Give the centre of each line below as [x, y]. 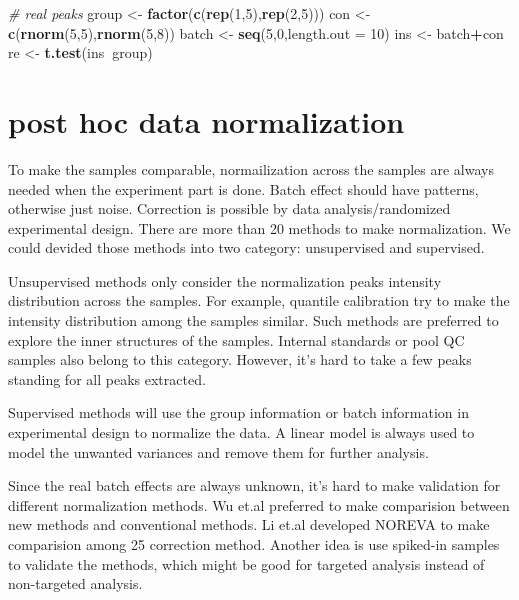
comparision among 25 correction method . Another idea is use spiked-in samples [254, 544]
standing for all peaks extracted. [107, 378]
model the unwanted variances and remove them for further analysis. [218, 451]
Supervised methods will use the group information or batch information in [238, 412]
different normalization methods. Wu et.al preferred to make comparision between [259, 504]
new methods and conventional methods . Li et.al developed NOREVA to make [249, 524]
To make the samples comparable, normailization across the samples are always [251, 168]
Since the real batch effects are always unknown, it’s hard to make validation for [254, 485]
